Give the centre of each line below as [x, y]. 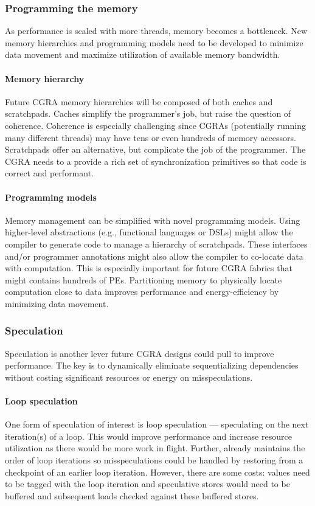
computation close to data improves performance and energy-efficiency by [142, 292]
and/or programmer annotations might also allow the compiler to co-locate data [154, 256]
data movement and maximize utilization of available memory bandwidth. [143, 54]
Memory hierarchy [45, 78]
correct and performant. [50, 173]
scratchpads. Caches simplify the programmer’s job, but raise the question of [148, 113]
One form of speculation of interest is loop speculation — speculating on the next [157, 424]
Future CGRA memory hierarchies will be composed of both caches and [139, 101]
